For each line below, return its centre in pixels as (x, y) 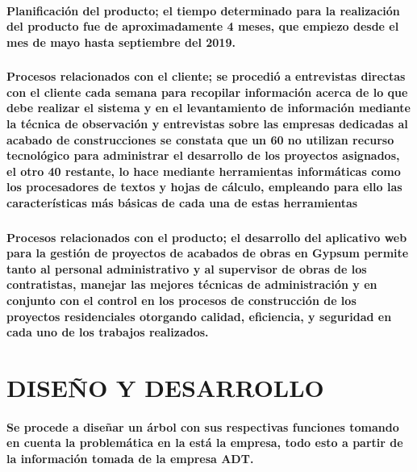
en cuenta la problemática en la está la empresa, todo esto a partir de (205, 443)
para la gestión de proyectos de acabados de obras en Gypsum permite (208, 253)
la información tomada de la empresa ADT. (130, 458)
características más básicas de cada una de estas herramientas (182, 203)
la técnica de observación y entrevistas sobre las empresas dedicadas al (207, 124)
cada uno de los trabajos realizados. (108, 332)
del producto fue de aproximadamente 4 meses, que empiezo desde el (203, 26)
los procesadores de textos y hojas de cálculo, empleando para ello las (204, 187)
